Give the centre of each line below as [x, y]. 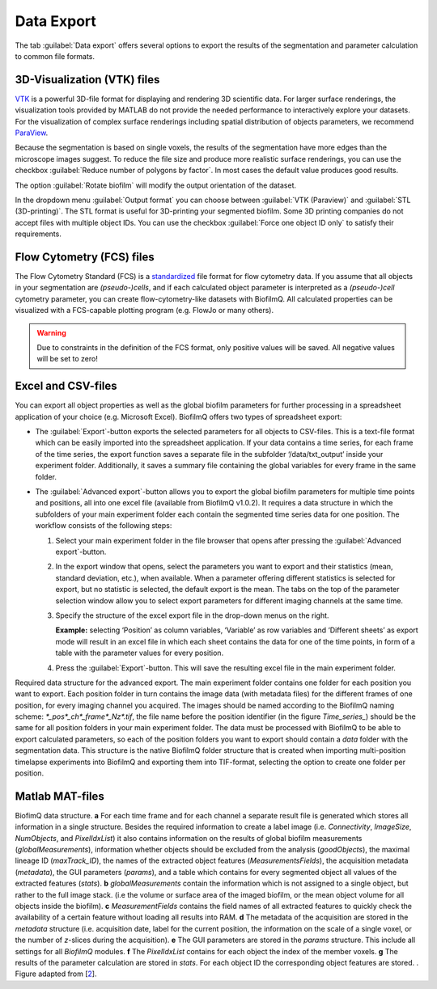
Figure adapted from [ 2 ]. [56, 974]
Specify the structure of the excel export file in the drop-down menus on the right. [192, 615]
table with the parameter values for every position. [140, 653]
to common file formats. [55, 56]
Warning [51, 332]
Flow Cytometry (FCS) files [85, 257]
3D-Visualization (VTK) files [87, 80]
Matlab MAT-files [59, 796]
